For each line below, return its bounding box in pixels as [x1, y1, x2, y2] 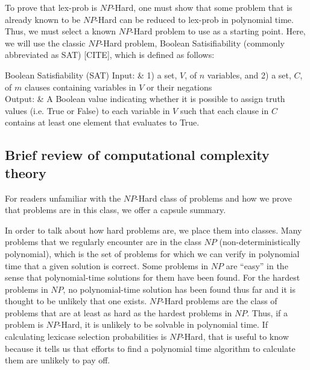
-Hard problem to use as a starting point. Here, [131, 25, 306, 37]
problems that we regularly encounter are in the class [5, 235, 201, 248]
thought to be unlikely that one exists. [5, 295, 147, 307]
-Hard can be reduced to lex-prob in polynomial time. [95, 13, 294, 25]
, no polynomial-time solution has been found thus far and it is [63, 282, 296, 295]
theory [5, 163, 46, 182]
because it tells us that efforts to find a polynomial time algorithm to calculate [5, 342, 296, 354]
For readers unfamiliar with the [5, 191, 121, 204]
